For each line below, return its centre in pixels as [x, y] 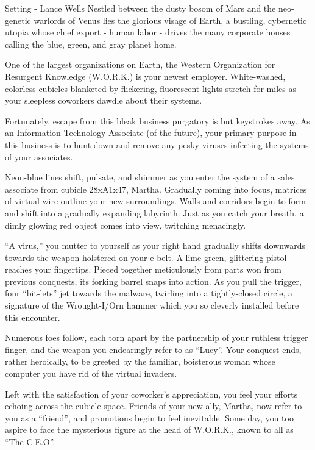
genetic [18, 20]
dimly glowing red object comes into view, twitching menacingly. [126, 225]
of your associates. [39, 156]
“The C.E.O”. [30, 441]
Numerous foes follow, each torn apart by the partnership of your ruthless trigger [157, 337]
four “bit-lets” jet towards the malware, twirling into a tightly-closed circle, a [149, 293]
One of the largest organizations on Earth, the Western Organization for [140, 64]
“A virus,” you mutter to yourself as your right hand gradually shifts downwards [155, 245]
